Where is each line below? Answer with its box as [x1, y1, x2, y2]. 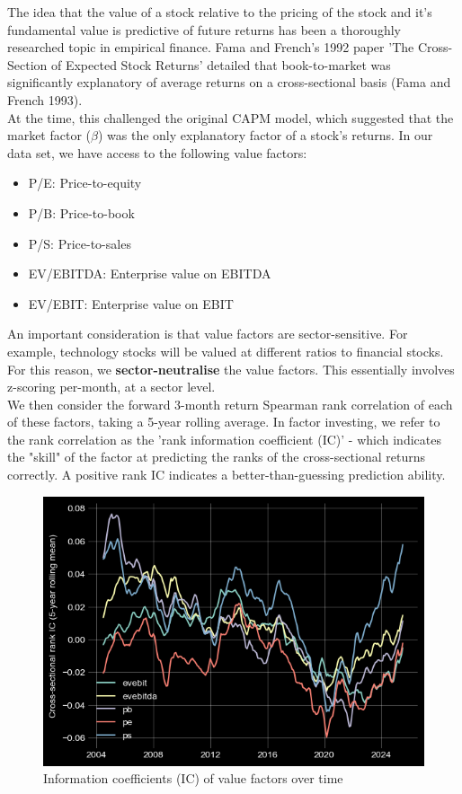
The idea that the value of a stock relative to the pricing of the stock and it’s [7, 3, 432, 21]
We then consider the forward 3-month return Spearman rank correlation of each [7, 394, 453, 413]
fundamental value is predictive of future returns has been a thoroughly [7, 20, 401, 39]
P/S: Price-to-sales [28, 234, 131, 252]
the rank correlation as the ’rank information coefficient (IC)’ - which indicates [7, 429, 441, 448]
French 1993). [7, 90, 83, 109]
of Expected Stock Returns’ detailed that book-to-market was [50, 55, 391, 74]
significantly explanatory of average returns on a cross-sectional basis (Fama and [7, 73, 451, 92]
